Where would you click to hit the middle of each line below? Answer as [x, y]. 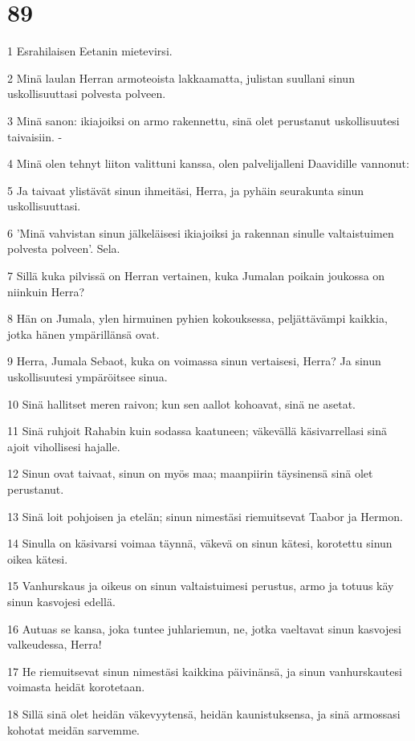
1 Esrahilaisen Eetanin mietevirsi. [90, 51]
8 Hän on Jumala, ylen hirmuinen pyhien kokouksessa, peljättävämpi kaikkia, [197, 318]
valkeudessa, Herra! [55, 644]
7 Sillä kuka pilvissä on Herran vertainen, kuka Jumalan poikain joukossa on [196, 276]
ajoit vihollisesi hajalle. [64, 446]
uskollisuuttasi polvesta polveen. [87, 94]
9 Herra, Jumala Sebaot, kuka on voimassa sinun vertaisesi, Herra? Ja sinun [194, 361]
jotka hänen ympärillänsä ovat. [83, 334]
